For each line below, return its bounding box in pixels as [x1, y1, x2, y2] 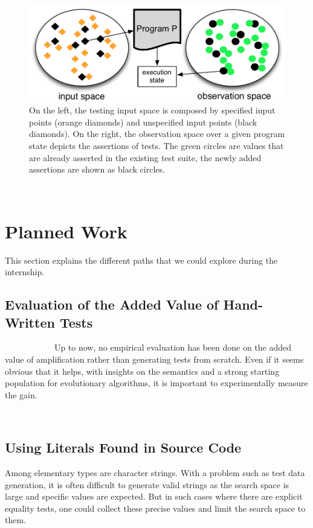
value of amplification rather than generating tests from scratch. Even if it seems [5, 352, 304, 365]
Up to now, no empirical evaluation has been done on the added [54, 341, 292, 354]
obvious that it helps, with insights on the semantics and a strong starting [5, 364, 280, 377]
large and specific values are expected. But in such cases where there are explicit [5, 490, 303, 503]
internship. [5, 266, 45, 278]
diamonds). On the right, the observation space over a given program [29, 127, 285, 140]
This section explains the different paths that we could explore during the [5, 253, 278, 266]
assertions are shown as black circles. [29, 163, 165, 176]
